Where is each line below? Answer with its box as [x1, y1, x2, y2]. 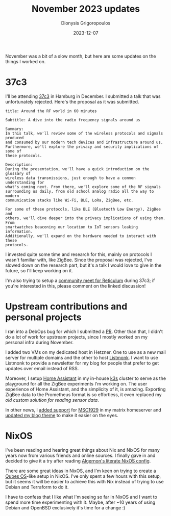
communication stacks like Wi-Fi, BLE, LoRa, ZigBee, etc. [5, 197, 134, 203]
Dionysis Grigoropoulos [61, 20, 111, 26]
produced [5, 135, 24, 140]
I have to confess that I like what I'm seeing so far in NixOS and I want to [5, 494, 157, 500]
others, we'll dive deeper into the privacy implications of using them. [5, 215, 166, 221]
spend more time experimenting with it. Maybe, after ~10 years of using [5, 499, 156, 505]
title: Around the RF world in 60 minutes [5, 108, 97, 114]
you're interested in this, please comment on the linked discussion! [5, 282, 146, 289]
